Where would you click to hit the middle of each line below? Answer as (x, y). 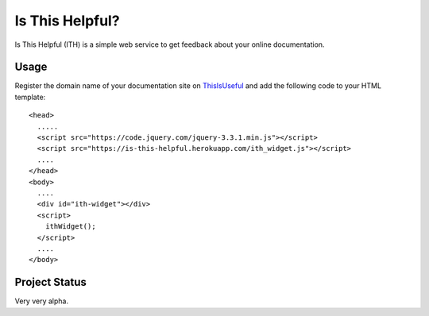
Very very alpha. (42, 301)
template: (30, 97)
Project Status (51, 282)
